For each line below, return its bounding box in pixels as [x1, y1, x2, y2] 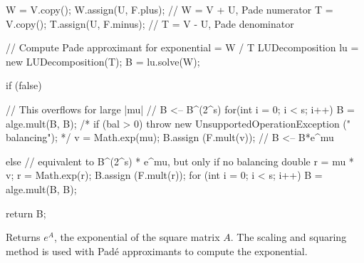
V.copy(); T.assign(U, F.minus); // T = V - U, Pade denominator [6, 16, 294, 31]
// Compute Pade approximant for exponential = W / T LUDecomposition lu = [6, 40, 359, 55]
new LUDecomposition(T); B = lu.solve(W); [6, 53, 200, 68]
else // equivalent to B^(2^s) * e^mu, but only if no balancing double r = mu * [6, 153, 354, 168]
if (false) [6, 78, 42, 93]
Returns [6, 230, 41, 244]
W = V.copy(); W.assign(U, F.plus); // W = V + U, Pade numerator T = [6, 2, 333, 16]
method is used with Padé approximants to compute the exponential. [6, 243, 308, 258]
